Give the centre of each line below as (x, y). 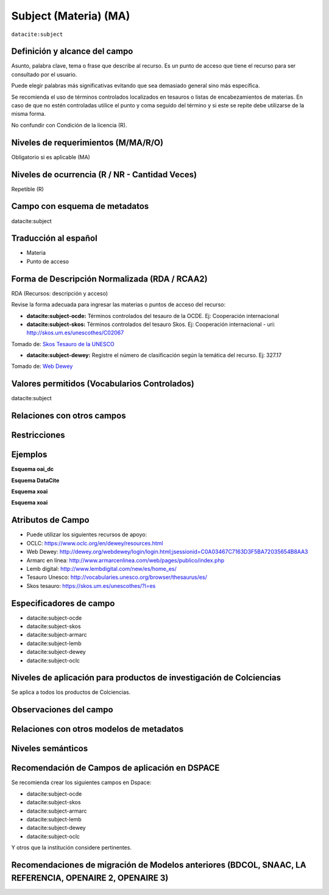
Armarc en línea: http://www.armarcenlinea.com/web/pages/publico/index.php (126, 560)
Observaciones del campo (62, 710)
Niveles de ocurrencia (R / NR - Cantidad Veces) (104, 175)
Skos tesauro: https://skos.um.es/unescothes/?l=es (91, 585)
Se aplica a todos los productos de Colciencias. (71, 692)
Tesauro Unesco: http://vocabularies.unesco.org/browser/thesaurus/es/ (117, 577)
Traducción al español (54, 239)
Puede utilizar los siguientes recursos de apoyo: (87, 535)
